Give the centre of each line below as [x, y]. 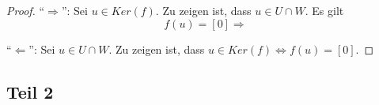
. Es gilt [324, 10]
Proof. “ [26, 10]
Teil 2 [30, 91]
